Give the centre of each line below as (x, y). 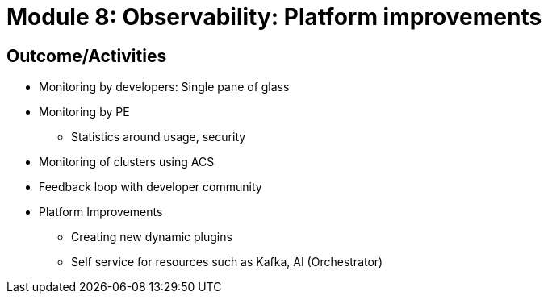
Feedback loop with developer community (151, 187)
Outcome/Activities (87, 56)
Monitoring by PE (84, 112)
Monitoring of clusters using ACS (127, 162)
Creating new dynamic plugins (152, 237)
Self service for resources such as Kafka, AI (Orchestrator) (227, 262)
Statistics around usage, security (159, 137)
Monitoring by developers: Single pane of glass (164, 87)
